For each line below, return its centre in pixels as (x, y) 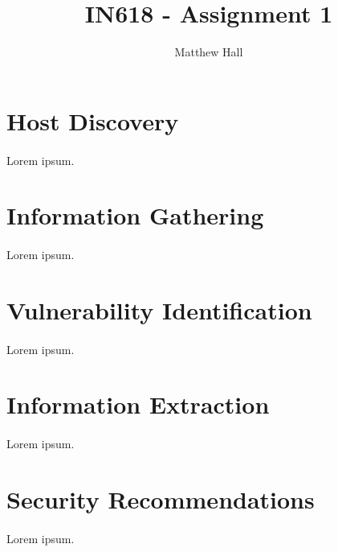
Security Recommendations (161, 498)
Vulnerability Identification (159, 309)
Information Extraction (138, 404)
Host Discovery (93, 120)
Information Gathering (135, 215)
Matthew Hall (209, 52)
